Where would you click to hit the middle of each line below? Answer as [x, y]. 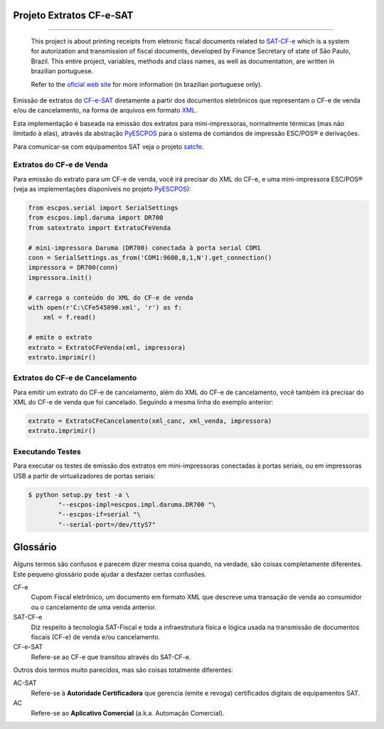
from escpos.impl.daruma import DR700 [96, 218]
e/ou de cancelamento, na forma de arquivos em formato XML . [105, 110]
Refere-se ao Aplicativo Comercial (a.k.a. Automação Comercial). [128, 713]
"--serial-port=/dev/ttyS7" [107, 524]
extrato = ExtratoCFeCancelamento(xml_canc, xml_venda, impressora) [150, 421]
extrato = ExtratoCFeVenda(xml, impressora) [107, 347]
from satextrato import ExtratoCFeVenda [99, 227]
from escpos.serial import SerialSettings [103, 208]
